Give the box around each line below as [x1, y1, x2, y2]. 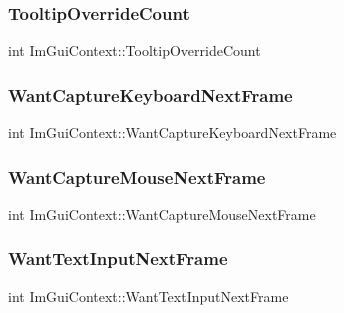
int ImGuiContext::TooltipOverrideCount [8, 40, 261, 61]
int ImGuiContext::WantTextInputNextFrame [8, 285, 289, 306]
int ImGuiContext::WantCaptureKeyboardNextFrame [8, 122, 337, 143]
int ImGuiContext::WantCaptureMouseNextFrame [8, 203, 316, 224]
